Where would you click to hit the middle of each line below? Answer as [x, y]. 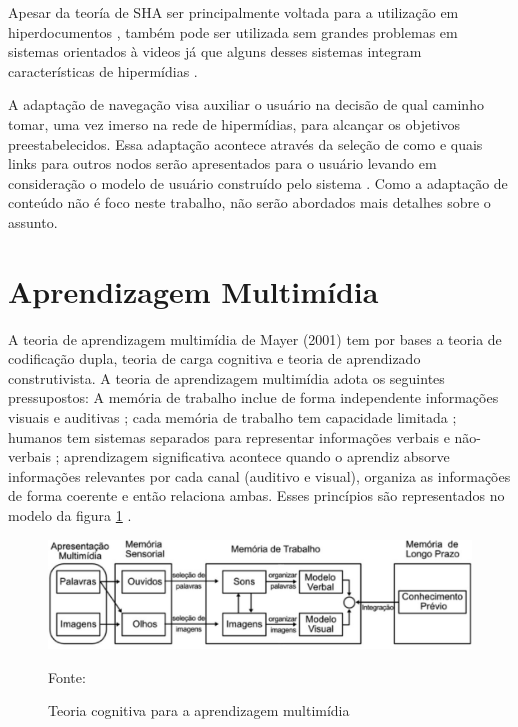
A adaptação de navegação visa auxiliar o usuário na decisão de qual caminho [246, 104]
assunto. [33, 221]
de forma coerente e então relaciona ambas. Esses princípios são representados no [256, 495]
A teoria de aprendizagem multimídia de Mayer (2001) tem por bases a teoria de [255, 338]
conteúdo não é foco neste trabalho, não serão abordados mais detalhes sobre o [249, 202]
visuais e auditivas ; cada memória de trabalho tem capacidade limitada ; [232, 417]
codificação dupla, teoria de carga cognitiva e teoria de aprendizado [214, 358]
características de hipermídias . [103, 70]
